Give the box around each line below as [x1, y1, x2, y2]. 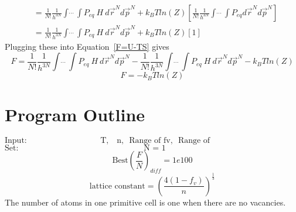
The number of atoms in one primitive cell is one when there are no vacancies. [5, 196, 286, 208]
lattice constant [89, 182, 145, 190]
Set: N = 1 [5, 144, 166, 153]
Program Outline [5, 102, 145, 126]
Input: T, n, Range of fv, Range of [5, 136, 210, 145]
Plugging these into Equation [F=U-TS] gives [5, 40, 169, 52]
